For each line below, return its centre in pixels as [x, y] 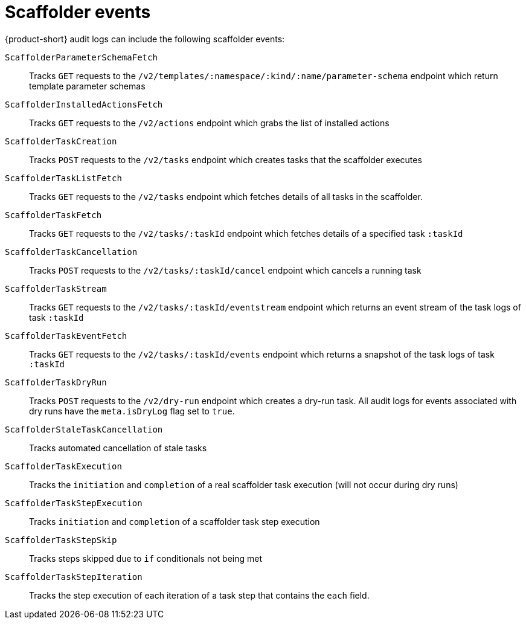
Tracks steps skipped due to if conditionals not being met [146, 558]
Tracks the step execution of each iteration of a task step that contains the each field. [199, 595]
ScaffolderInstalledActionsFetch [84, 104]
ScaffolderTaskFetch [53, 215]
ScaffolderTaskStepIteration [74, 577]
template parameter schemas [87, 86]
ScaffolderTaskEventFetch [66, 336]
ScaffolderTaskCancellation [71, 252]
